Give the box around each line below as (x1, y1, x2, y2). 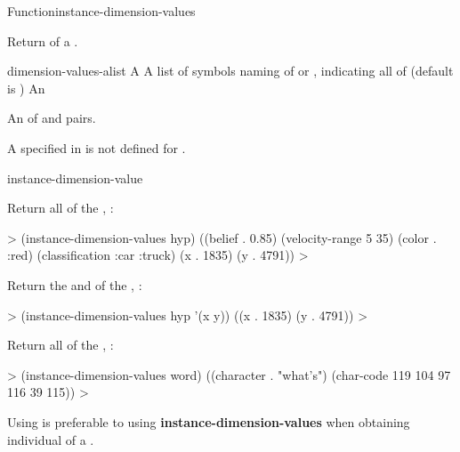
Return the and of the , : (7, 275, 142, 294)
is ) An (7, 78, 45, 97)
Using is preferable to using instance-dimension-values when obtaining (7, 412, 410, 431)
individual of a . (7, 430, 94, 448)
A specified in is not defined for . (7, 138, 186, 157)
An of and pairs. (7, 109, 96, 127)
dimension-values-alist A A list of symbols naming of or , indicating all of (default (7, 61, 454, 80)
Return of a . (7, 31, 78, 50)
